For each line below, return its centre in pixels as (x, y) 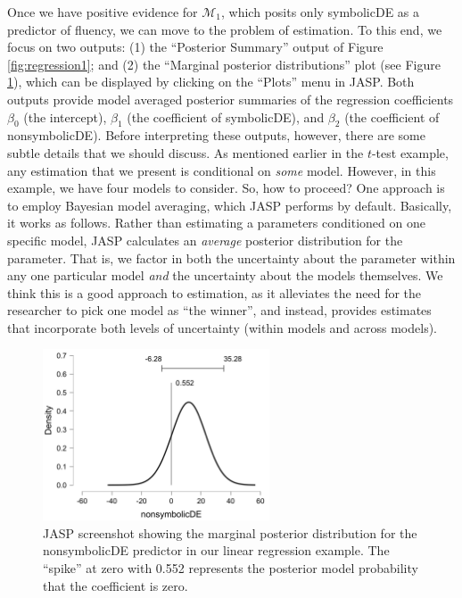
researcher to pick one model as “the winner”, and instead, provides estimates (219, 310)
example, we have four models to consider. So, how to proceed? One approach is (226, 188)
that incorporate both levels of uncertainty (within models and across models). (223, 327)
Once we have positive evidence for (103, 12)
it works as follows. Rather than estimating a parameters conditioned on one (216, 223)
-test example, (410, 152)
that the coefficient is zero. (115, 585)
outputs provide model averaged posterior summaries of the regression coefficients (231, 99)
